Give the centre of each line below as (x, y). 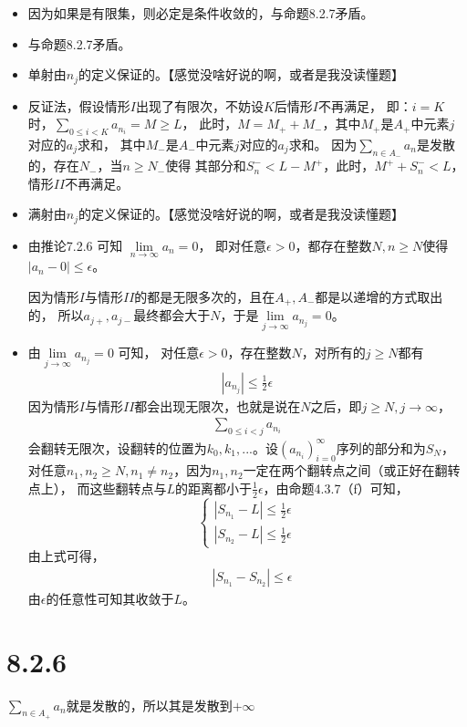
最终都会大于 (172, 315)
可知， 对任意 (159, 353)
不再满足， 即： (365, 105)
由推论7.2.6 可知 (75, 245)
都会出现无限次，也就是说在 (218, 405)
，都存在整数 (333, 245)
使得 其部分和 (206, 166)
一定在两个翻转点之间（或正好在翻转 (352, 470)
